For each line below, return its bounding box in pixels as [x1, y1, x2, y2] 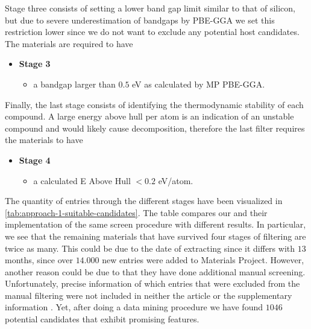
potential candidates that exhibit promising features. [5, 313, 199, 325]
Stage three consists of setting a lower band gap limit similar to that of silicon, [5, 2, 296, 14]
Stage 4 [19, 153, 51, 166]
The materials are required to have [5, 37, 133, 50]
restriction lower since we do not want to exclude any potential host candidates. [5, 25, 300, 38]
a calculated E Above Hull [33, 174, 131, 187]
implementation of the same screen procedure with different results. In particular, [5, 218, 306, 231]
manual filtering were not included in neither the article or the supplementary [5, 289, 292, 301]
